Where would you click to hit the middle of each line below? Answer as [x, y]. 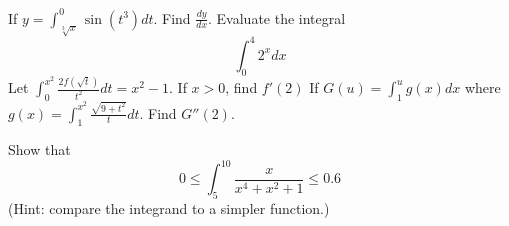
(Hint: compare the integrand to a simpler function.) [169, 208]
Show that [39, 149]
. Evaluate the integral [277, 17]
